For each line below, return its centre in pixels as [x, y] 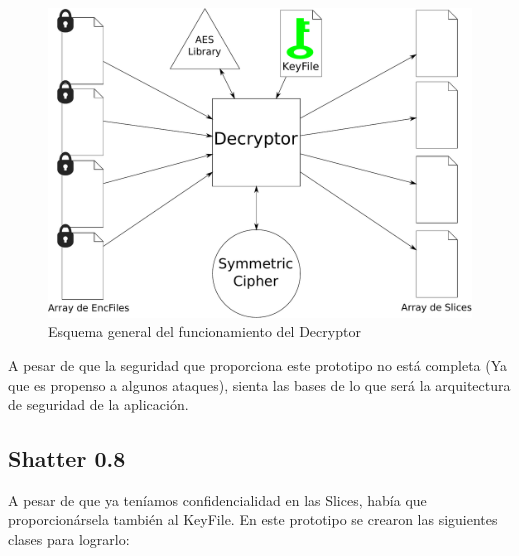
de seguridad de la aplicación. [98, 404]
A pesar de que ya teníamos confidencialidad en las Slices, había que [217, 499]
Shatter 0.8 [67, 458]
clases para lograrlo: [69, 539]
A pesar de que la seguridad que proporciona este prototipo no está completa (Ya [258, 364]
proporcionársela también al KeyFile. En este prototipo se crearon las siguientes [253, 519]
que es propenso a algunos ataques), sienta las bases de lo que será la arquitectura [259, 384]
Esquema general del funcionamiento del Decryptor [204, 331]
